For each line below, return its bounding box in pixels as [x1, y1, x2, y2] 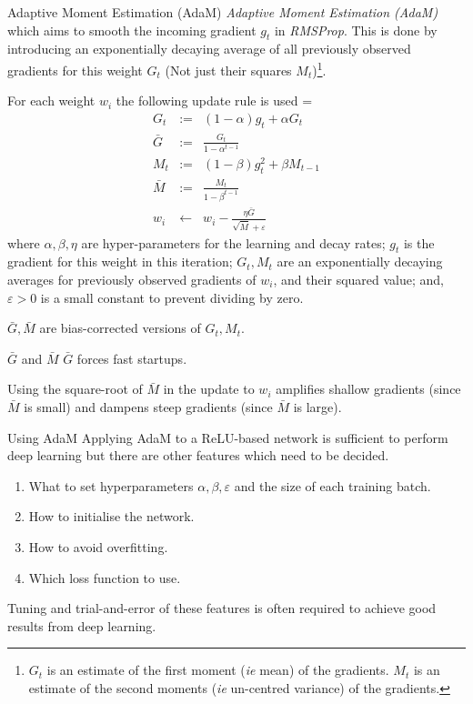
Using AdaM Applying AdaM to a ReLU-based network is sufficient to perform [7, 427, 448, 447]
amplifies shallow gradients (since [276, 379, 461, 398]
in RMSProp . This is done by [274, 20, 438, 39]
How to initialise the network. [28, 507, 195, 526]
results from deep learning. [7, 616, 156, 635]
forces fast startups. [76, 348, 187, 367]
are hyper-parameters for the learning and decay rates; [81, 233, 386, 252]
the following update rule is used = [116, 91, 313, 110]
